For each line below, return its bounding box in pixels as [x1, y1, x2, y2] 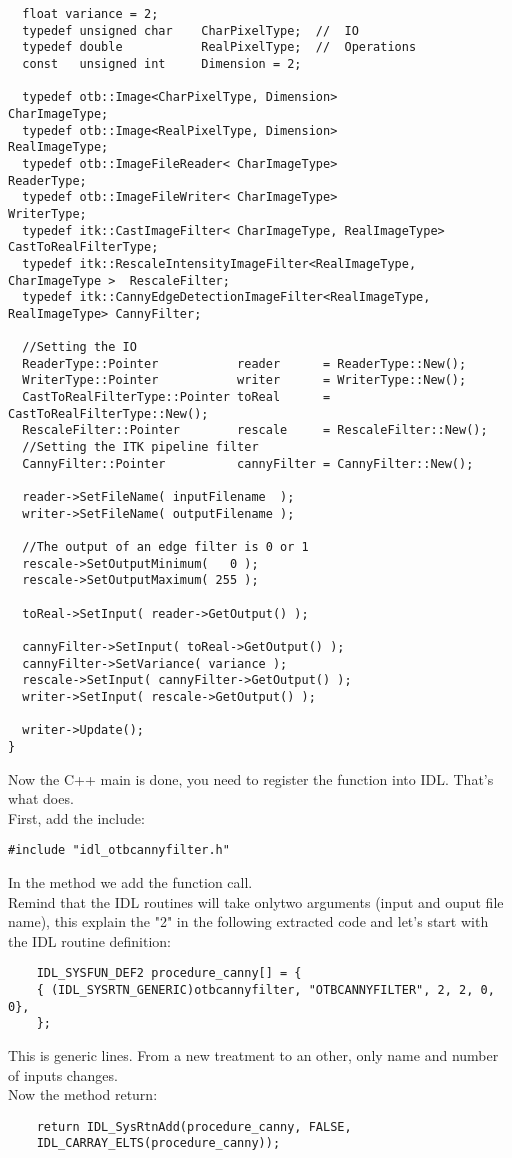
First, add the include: [8, 807, 145, 828]
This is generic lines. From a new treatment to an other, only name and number [8, 1044, 499, 1065]
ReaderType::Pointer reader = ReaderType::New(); [22, 356, 467, 371]
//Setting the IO [22, 340, 137, 355]
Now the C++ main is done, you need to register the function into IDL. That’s [8, 768, 494, 789]
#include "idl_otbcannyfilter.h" [8, 843, 230, 858]
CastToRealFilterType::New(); [8, 406, 209, 421]
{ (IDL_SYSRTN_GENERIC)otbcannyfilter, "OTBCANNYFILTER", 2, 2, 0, [36, 983, 495, 997]
